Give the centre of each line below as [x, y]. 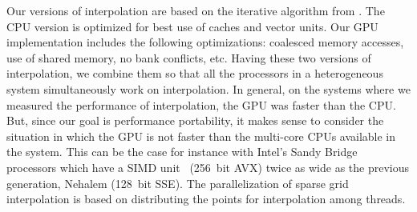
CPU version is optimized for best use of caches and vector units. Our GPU [192, 26]
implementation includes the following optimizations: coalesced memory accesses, [205, 42]
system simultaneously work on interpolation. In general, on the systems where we [208, 88]
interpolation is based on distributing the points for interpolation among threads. [206, 199]
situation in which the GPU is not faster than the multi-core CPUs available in [201, 136]
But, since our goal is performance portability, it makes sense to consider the [195, 120]
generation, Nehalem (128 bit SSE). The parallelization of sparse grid [178, 183]
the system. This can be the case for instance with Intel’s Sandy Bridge [182, 152]
